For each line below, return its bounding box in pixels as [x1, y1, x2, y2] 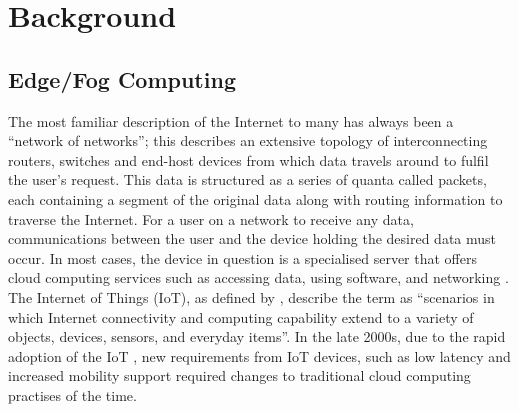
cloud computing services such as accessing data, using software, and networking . [8, 267, 509, 288]
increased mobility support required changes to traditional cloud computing [8, 365, 471, 386]
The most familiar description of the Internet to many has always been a [8, 110, 454, 131]
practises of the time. [8, 384, 137, 405]
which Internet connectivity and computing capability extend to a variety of [8, 306, 474, 327]
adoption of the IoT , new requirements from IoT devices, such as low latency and [8, 345, 511, 366]
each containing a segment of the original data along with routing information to [8, 188, 503, 209]
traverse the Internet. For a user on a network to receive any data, [8, 208, 414, 229]
